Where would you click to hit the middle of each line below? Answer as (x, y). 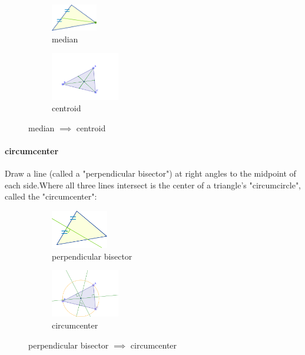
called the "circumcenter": (51, 196)
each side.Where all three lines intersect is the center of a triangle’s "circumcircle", (153, 185)
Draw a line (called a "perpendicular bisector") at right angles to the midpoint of (150, 173)
